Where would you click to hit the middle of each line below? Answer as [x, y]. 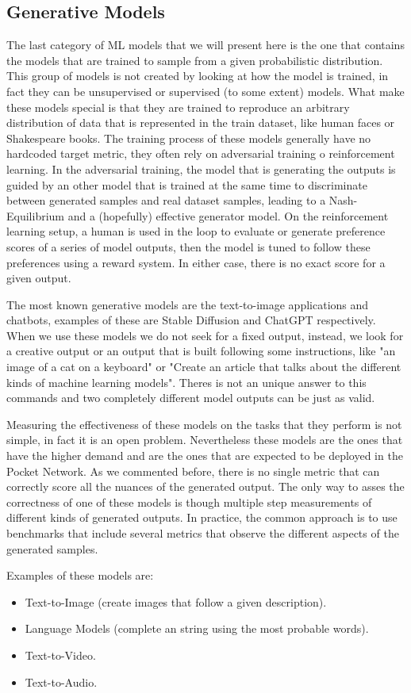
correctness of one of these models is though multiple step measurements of [189, 502]
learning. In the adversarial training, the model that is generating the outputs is [201, 168]
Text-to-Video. [60, 655]
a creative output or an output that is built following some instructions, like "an [201, 351]
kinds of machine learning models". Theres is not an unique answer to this [186, 382]
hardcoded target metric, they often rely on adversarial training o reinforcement [201, 153]
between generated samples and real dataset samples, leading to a [166, 200]
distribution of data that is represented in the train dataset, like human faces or [201, 123]
